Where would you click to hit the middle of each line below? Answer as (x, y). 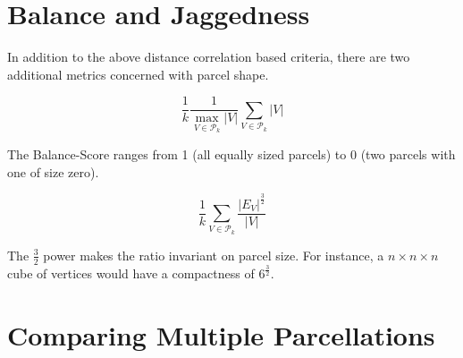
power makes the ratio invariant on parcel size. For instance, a (214, 255)
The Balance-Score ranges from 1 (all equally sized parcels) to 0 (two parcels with (231, 154)
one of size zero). (53, 171)
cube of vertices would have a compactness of (131, 273)
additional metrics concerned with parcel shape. (138, 74)
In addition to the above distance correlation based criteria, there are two (209, 57)
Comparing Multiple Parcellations (221, 334)
